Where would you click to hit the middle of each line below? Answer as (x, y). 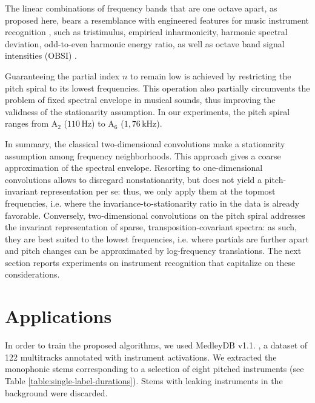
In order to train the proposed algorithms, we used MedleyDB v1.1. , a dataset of (156, 345)
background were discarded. (56, 392)
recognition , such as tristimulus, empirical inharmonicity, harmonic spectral (146, 32)
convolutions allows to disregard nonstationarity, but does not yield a (134, 179)
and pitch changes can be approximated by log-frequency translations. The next (153, 251)
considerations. (32, 274)
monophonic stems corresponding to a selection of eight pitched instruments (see (154, 369)
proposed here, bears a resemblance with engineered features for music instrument (157, 20)
